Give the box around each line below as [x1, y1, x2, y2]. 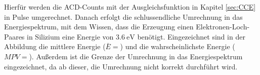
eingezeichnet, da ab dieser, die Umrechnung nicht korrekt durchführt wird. [4, 61, 238, 71]
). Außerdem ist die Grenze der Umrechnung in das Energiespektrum [29, 51, 243, 61]
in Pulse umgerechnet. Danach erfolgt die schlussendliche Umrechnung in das [4, 11, 243, 22]
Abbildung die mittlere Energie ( [4, 41, 106, 52]
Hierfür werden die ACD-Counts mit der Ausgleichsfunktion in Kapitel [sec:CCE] [4, 2, 256, 12]
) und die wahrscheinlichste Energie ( [120, 41, 235, 52]
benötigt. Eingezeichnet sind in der [137, 31, 245, 42]
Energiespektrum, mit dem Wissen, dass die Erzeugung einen [4, 21, 194, 32]
